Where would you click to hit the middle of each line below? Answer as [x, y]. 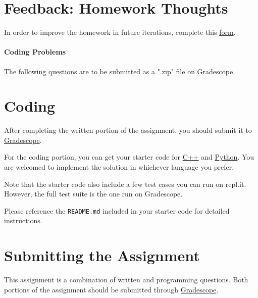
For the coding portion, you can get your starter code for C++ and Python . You [129, 157]
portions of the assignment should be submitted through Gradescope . [111, 289]
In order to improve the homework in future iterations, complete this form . [120, 32]
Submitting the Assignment [102, 255]
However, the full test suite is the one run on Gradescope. [93, 194]
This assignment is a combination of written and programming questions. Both [126, 280]
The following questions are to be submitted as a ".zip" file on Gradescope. [120, 71]
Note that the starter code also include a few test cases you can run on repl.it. [125, 184]
